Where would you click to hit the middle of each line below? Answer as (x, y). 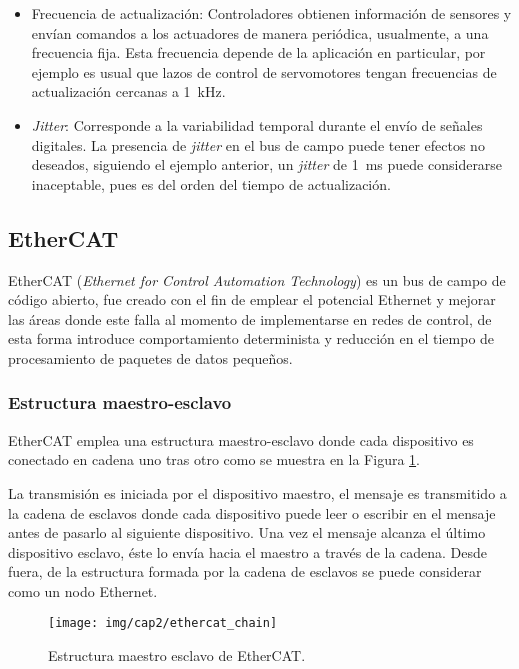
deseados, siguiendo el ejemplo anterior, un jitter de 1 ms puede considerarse (267, 164)
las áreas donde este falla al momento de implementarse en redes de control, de (250, 318)
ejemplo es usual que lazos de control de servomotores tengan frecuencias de (264, 71)
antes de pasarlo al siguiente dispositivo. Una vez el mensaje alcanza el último (247, 532)
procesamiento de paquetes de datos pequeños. (150, 357)
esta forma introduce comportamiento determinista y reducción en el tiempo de (251, 338)
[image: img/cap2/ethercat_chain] (163, 623)
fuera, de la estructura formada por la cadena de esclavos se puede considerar (245, 571)
